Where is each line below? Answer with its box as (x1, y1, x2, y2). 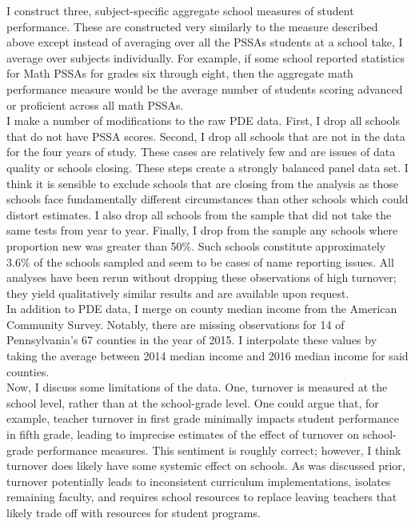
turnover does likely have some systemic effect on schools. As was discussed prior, (6, 457, 405, 474)
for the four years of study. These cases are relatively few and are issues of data (6, 143, 396, 160)
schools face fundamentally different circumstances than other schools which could (6, 191, 409, 207)
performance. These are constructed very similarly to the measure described (6, 18, 378, 34)
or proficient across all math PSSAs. (6, 96, 184, 113)
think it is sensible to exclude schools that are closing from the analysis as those (6, 175, 399, 191)
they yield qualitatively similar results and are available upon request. (6, 284, 349, 301)
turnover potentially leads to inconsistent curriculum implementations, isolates (6, 472, 391, 489)
